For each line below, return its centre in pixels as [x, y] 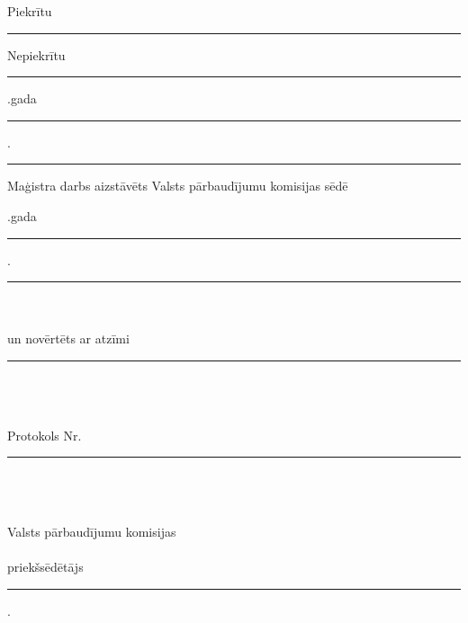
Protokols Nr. [45, 435]
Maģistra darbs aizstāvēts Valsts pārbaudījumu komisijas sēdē [178, 186]
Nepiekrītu [36, 54]
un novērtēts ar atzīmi [68, 338]
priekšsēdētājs [45, 567]
